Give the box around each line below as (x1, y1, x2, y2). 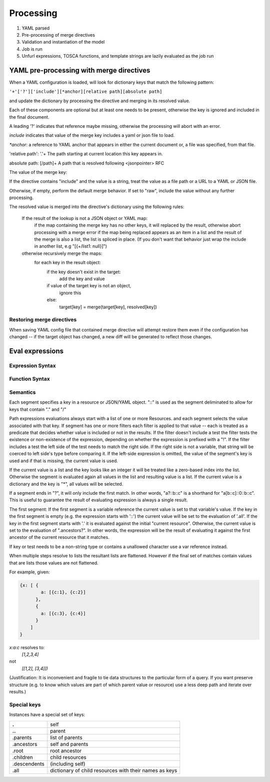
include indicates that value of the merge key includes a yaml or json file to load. (9, 132, 175, 138)
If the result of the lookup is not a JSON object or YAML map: (21, 215, 147, 221)
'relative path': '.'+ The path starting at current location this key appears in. (9, 151, 163, 157)
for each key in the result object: (34, 260, 101, 266)
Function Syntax (9, 375, 50, 382)
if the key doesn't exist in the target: (46, 269, 121, 275)
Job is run (21, 46, 42, 52)
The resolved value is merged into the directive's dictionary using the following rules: (9, 204, 184, 210)
